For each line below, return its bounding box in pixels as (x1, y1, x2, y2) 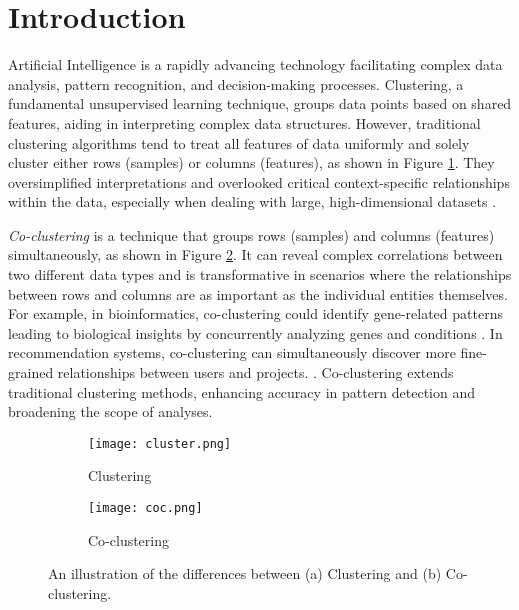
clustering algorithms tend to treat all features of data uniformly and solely (8, 132, 470, 153)
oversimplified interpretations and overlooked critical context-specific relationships (8, 171, 510, 192)
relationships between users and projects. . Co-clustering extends (57, 362, 454, 383)
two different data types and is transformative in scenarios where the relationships (8, 264, 512, 285)
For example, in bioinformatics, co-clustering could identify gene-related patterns (8, 303, 503, 324)
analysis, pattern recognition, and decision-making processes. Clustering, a (8, 73, 464, 94)
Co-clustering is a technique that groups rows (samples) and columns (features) (8, 224, 495, 245)
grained (8, 362, 54, 383)
